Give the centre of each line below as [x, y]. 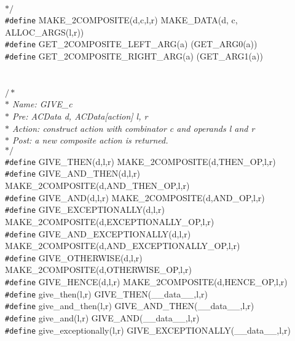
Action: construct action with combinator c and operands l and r [134, 128]
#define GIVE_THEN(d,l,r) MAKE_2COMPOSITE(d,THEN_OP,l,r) [140, 161]
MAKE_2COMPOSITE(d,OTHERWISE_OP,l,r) [99, 270]
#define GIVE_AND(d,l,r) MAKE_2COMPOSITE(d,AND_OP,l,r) [135, 197]
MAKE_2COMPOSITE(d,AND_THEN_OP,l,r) [97, 186]
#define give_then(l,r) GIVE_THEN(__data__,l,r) [106, 293]
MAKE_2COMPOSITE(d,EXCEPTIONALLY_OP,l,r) [110, 221]
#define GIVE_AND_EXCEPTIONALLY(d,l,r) [98, 233]
